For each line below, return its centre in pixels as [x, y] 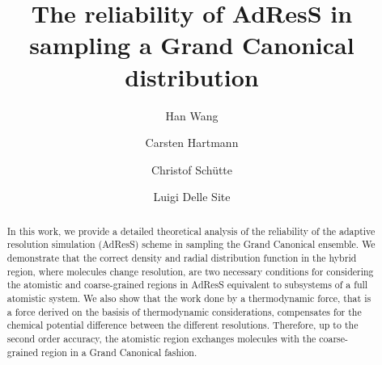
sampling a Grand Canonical [192, 45]
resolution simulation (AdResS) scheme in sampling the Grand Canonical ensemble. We [191, 244]
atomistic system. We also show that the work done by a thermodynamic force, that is [189, 298]
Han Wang [192, 115]
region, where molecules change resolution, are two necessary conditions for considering [190, 271]
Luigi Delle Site [192, 197]
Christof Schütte [192, 169]
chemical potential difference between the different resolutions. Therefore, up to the [183, 325]
